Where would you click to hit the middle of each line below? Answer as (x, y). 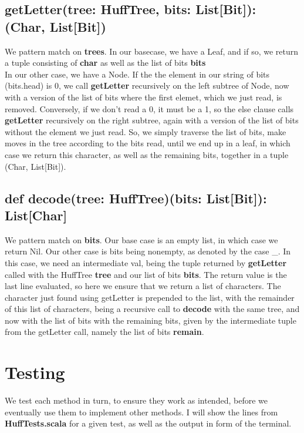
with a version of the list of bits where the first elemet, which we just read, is (143, 97)
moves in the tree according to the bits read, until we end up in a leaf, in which (148, 143)
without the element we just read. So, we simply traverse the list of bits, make (146, 131)
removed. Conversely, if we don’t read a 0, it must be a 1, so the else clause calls (149, 108)
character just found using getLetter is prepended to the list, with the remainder (150, 297)
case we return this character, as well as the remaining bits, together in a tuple (147, 154)
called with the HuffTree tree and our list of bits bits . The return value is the (146, 274)
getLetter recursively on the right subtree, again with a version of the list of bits (152, 120)
